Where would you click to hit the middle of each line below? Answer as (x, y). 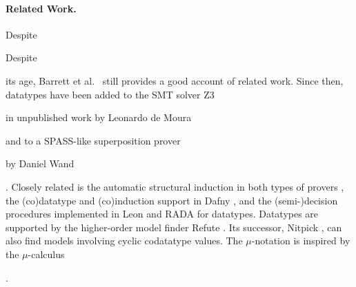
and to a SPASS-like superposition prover (93, 140)
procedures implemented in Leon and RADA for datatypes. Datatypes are (162, 214)
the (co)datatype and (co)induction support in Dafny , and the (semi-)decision (172, 200)
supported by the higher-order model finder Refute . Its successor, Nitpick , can (174, 227)
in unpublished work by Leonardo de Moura (99, 117)
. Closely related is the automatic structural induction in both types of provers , (175, 186)
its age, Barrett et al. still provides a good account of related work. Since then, (175, 80)
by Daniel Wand (40, 163)
